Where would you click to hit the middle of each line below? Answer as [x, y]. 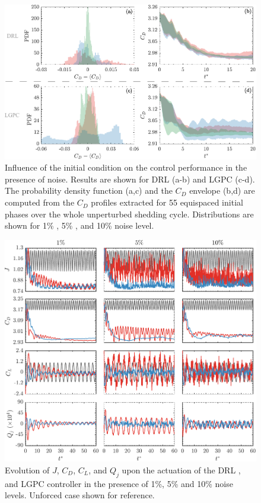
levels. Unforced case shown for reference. [80, 495]
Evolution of [27, 470]
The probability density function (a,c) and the [89, 190]
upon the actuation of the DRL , [181, 470]
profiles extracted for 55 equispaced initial [167, 202]
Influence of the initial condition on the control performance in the [126, 167]
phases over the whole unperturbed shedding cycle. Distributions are [129, 214]
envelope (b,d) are [222, 190]
